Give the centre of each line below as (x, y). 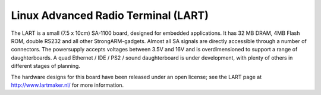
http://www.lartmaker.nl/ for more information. (67, 85)
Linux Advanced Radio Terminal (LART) (110, 15)
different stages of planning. (45, 66)
